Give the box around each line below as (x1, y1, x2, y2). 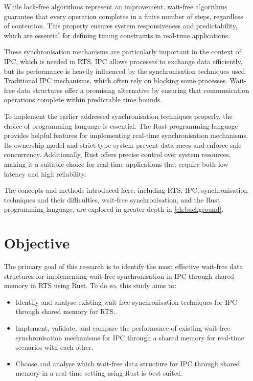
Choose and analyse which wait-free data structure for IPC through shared (15, 358, 240, 368)
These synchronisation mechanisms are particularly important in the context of (4, 46, 241, 57)
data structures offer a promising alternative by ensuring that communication (17, 85, 250, 95)
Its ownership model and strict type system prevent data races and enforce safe (4, 139, 242, 150)
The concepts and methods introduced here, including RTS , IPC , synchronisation (4, 185, 248, 195)
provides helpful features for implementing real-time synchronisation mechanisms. (4, 130, 248, 140)
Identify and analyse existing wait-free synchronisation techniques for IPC (15, 296, 237, 307)
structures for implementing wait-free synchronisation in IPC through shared (4, 270, 234, 281)
